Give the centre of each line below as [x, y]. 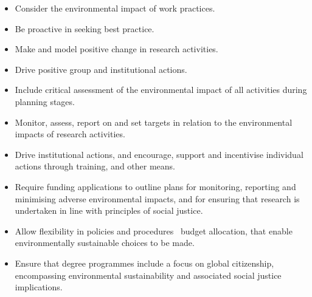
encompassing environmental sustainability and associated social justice [148, 275]
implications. [39, 287]
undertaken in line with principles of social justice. [109, 210]
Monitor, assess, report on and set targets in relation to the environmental [154, 122]
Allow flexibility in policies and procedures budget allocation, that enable [154, 230]
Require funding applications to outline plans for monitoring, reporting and [155, 186]
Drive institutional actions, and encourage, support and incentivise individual [159, 154]
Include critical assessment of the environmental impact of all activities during [161, 90]
